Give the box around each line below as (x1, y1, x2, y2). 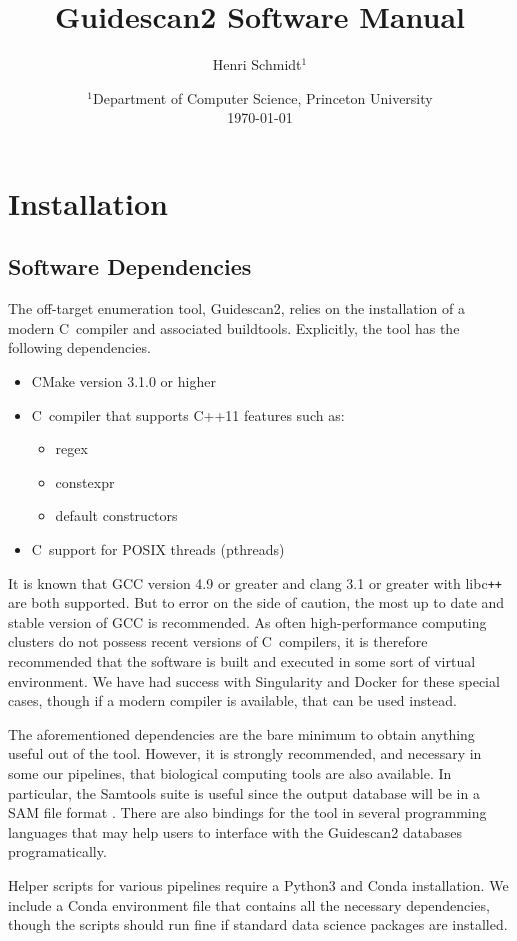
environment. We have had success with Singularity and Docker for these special (8, 670, 500, 691)
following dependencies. (8, 337, 151, 358)
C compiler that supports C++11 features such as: (31, 404, 345, 425)
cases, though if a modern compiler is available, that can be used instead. (8, 690, 457, 711)
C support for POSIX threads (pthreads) (31, 539, 285, 560)
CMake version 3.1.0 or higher (31, 371, 216, 392)
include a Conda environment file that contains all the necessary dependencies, (8, 894, 490, 915)
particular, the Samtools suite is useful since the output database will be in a (8, 782, 480, 803)
